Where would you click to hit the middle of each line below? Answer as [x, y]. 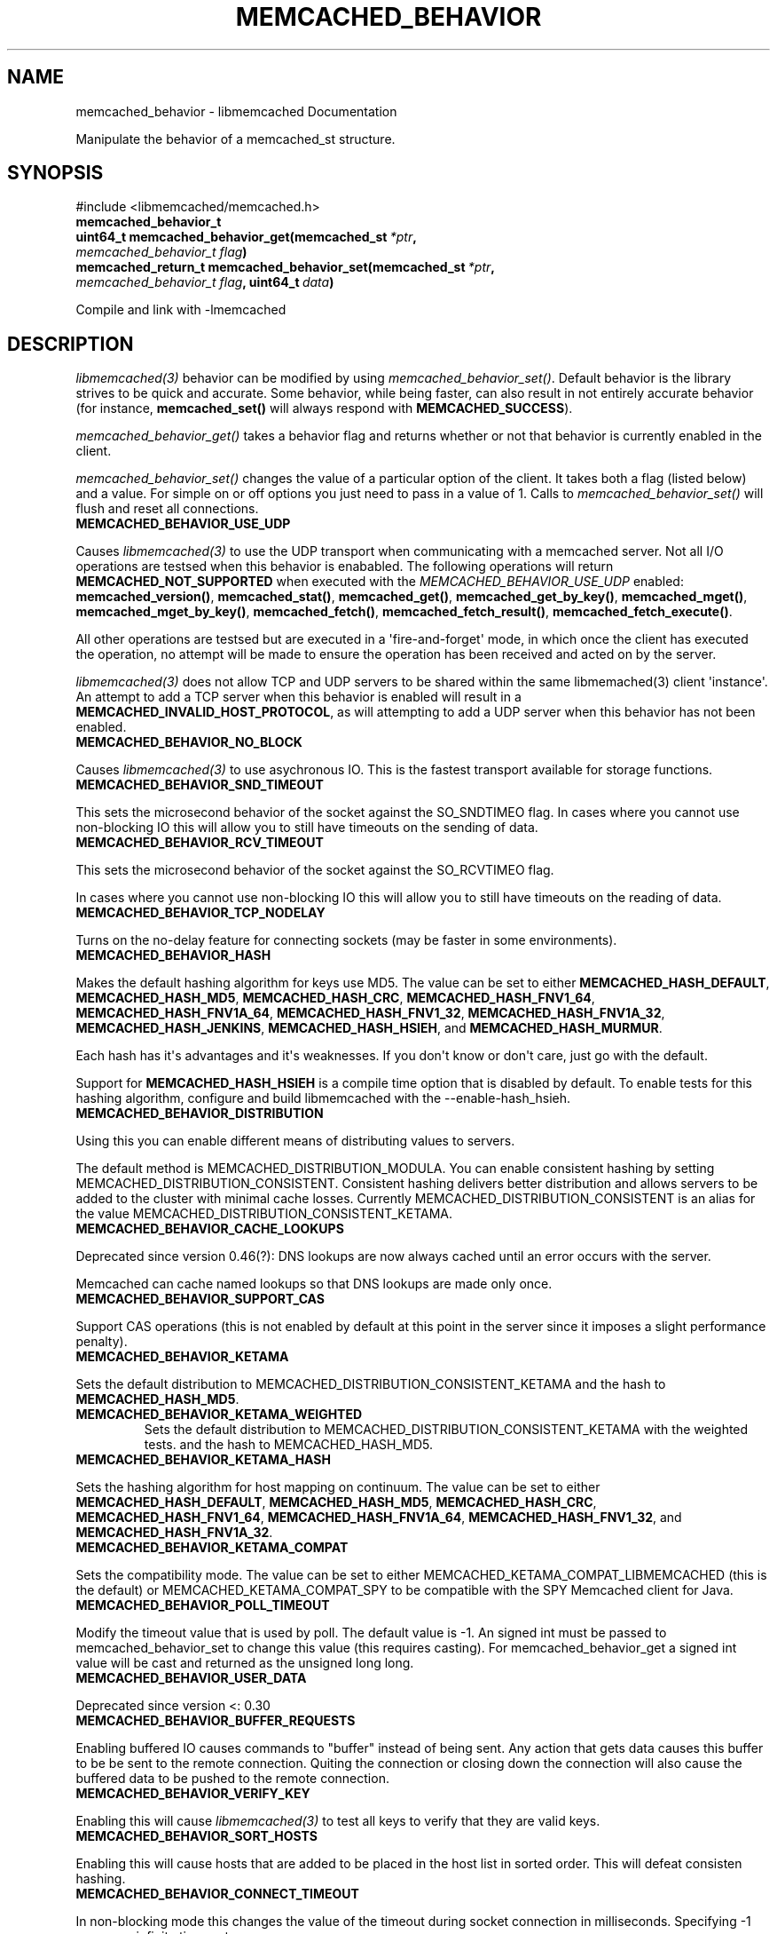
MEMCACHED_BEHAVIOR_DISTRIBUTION [200, 1114]
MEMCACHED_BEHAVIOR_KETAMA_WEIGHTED [219, 1415]
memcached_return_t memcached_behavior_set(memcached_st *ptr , [285, 267]
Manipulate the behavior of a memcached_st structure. [235, 139]
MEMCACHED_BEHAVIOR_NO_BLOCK [189, 742]
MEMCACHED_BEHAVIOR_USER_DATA [191, 1678]
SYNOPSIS [55, 173]
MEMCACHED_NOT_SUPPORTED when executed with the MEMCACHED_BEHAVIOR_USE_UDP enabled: [380, 582]
